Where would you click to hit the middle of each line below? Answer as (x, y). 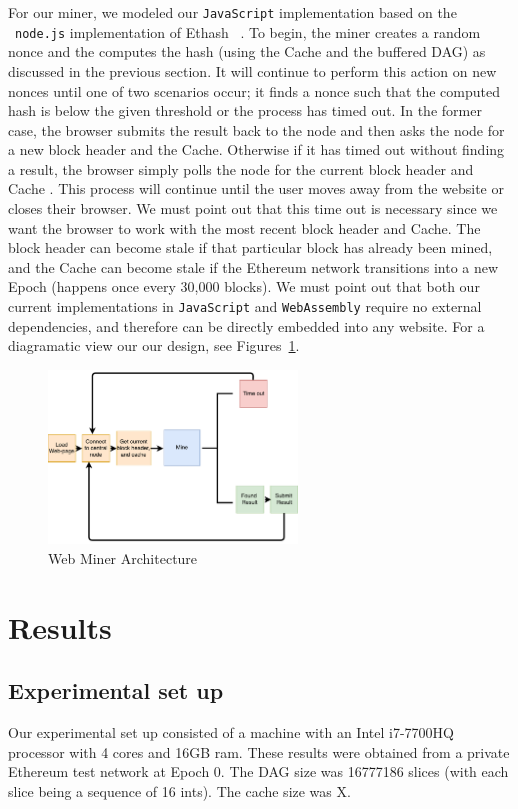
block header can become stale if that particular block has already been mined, (250, 247)
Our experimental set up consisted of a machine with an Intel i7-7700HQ (231, 732)
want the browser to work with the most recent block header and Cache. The (244, 227)
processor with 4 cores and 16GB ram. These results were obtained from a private (259, 751)
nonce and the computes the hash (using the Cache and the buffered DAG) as (247, 51)
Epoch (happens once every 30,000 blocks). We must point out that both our (244, 286)
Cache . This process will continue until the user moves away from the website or (256, 188)
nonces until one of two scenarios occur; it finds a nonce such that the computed (254, 90)
